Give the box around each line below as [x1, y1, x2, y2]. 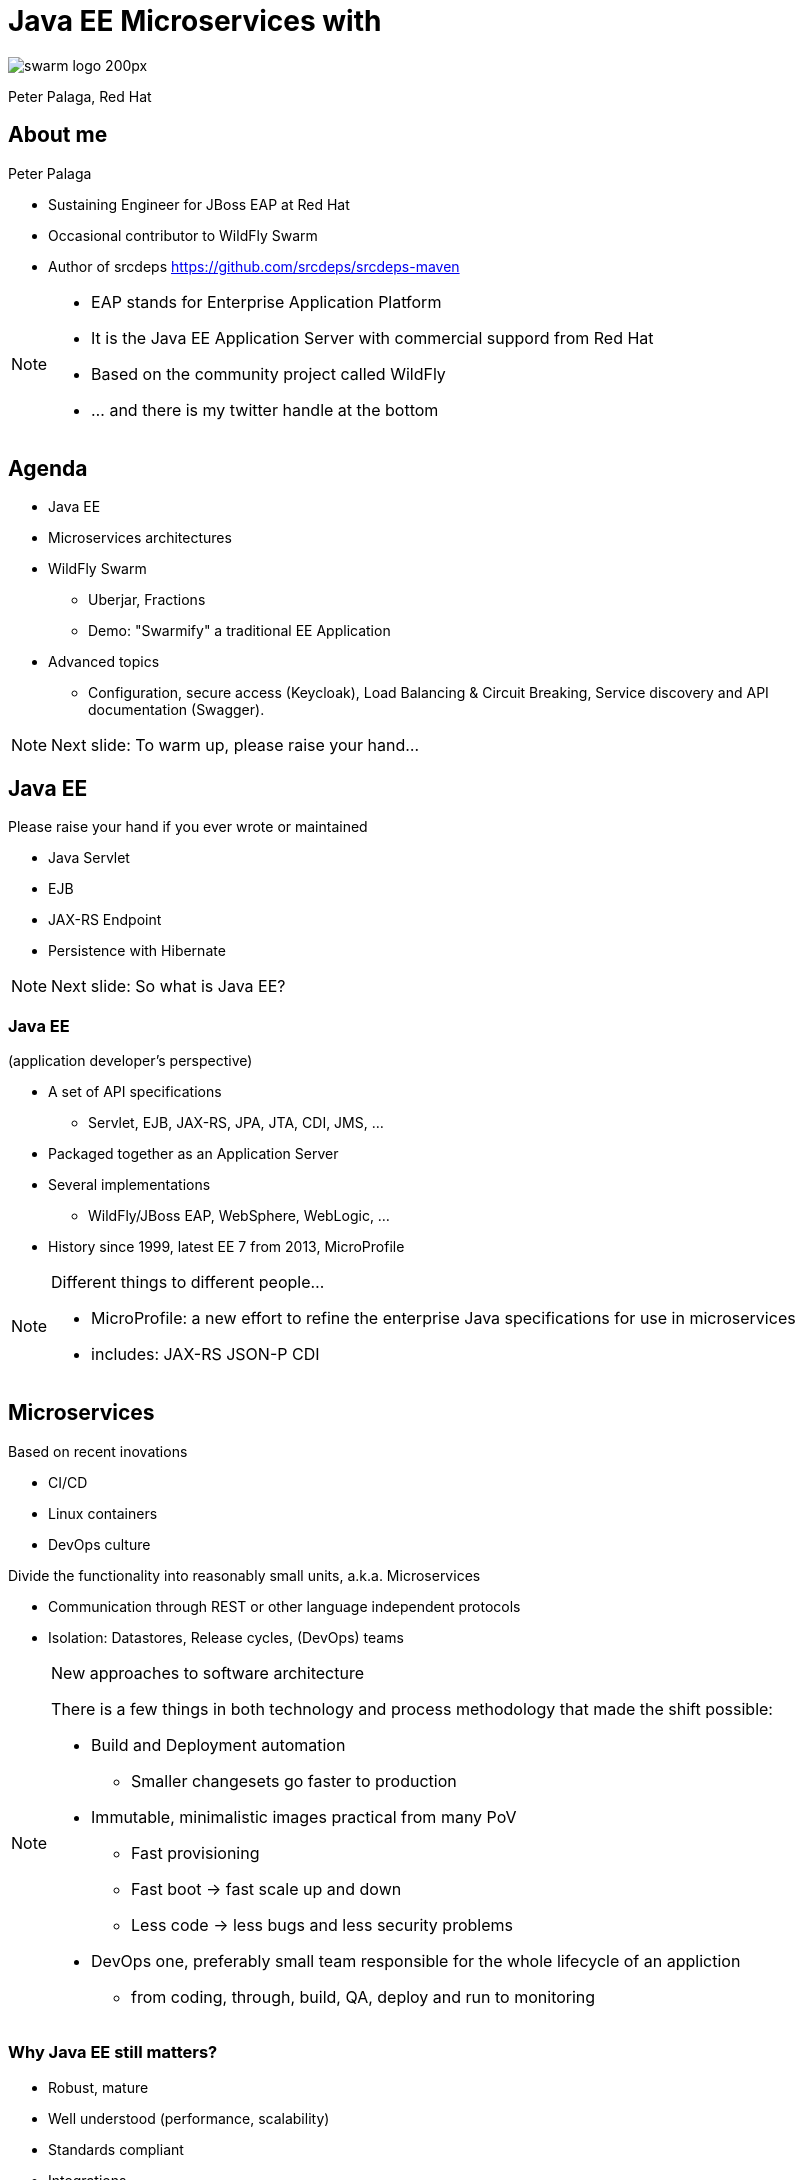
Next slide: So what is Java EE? [51, 976, 286, 997]
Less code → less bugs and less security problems [131, 1914, 513, 1935]
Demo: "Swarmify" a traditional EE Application [88, 622, 391, 640]
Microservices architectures [48, 529, 232, 547]
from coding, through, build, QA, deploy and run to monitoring [131, 1986, 596, 2007]
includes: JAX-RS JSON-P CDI [91, 1344, 320, 1365]
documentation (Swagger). [88, 701, 265, 719]
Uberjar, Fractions [88, 591, 206, 609]
